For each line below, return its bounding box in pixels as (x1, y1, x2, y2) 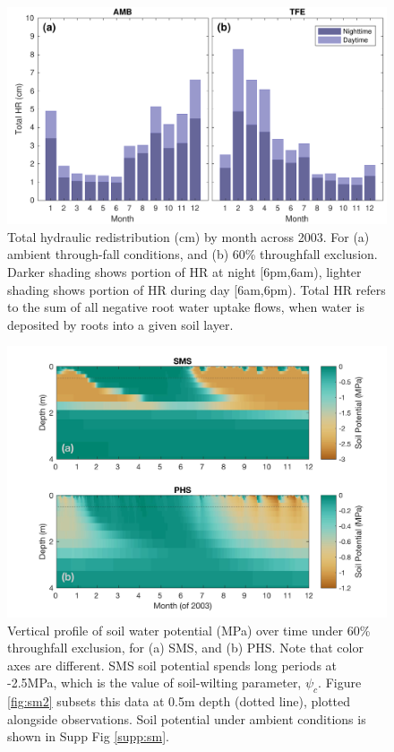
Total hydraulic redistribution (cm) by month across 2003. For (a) (7, 227, 370, 246)
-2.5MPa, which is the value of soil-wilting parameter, (7, 673, 302, 692)
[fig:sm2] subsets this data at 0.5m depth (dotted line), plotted (7, 692, 351, 711)
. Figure (318, 673, 362, 692)
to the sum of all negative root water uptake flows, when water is (7, 298, 364, 316)
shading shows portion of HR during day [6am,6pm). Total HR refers (7, 280, 386, 298)
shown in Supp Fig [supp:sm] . (7, 727, 169, 746)
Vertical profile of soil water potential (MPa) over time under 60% (7, 620, 371, 639)
